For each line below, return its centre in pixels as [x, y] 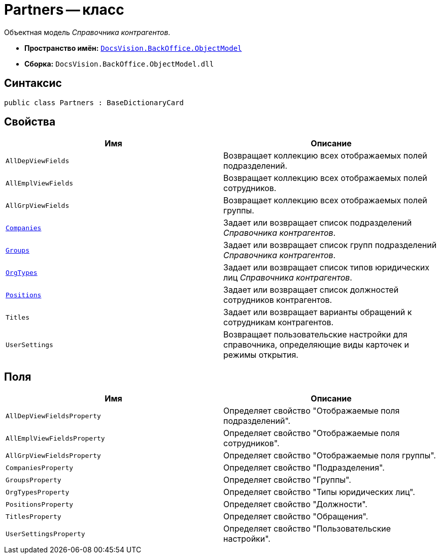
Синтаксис [33, 83]
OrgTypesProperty [38, 492]
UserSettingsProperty [45, 534]
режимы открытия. [261, 355]
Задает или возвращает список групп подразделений [330, 245]
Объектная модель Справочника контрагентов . [87, 32]
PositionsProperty [40, 504]
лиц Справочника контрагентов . [288, 278]
